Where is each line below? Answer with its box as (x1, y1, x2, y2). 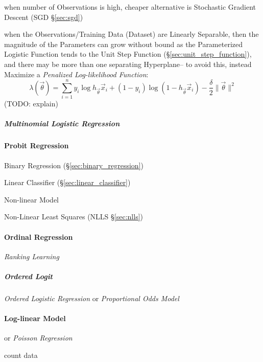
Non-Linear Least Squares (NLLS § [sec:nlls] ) (4, 211, 144, 222)
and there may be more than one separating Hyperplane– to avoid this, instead (4, 58, 252, 69)
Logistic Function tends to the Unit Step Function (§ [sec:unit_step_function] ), (4, 49, 252, 59)
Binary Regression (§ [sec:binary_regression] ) (4, 160, 144, 170)
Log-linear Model (4, 313, 66, 324)
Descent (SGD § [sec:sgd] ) (4, 11, 83, 22)
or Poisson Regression (4, 332, 73, 343)
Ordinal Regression (4, 231, 73, 242)
